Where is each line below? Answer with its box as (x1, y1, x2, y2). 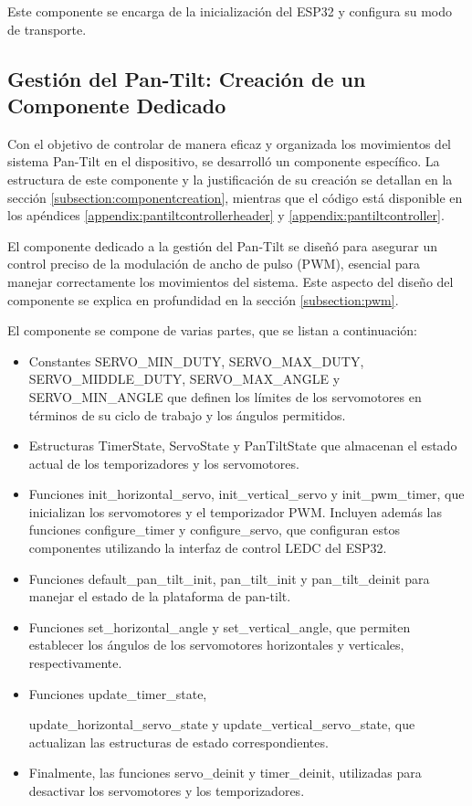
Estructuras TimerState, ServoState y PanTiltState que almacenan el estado (28, 436, 457, 455)
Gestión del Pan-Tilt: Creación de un (7, 64, 366, 92)
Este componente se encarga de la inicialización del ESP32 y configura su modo (7, 2, 452, 20)
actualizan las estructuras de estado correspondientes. (28, 732, 329, 751)
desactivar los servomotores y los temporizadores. (28, 781, 305, 800)
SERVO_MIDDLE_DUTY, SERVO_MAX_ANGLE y (28, 369, 341, 388)
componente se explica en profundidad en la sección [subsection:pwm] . (7, 290, 399, 309)
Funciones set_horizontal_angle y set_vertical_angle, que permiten (28, 617, 411, 636)
